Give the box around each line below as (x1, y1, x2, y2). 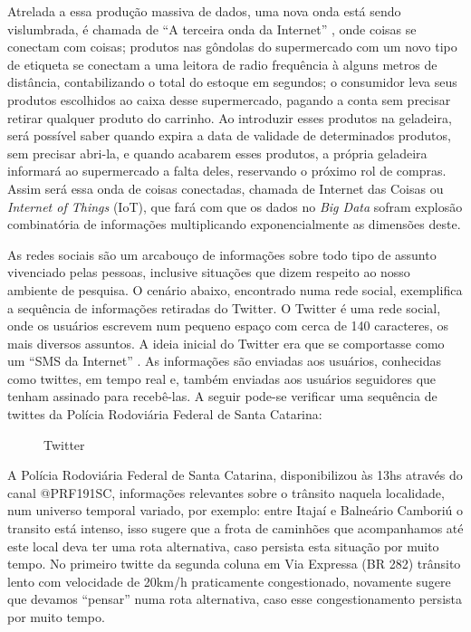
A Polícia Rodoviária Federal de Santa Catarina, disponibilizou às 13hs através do (7, 465, 463, 484)
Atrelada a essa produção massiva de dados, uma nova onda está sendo (7, 2, 401, 20)
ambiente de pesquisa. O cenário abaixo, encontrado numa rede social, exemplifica (7, 280, 463, 299)
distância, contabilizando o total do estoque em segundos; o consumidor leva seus (7, 72, 457, 91)
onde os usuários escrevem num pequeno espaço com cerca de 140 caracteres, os (7, 316, 449, 335)
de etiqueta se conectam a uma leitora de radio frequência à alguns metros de (7, 54, 437, 73)
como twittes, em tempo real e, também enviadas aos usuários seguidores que (7, 369, 437, 388)
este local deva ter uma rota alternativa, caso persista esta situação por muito (7, 536, 439, 555)
